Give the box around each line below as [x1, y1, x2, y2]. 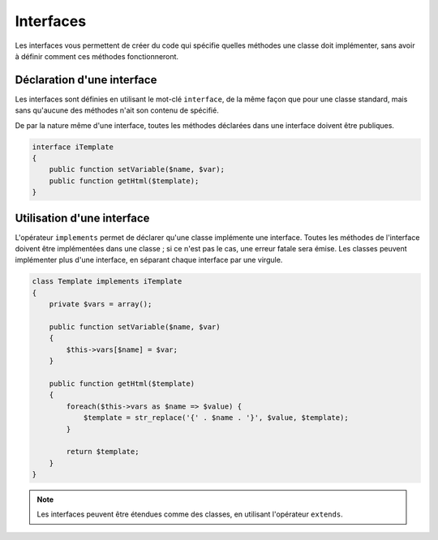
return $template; [66, 447, 140, 456]
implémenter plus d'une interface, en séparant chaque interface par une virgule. [15, 255, 283, 265]
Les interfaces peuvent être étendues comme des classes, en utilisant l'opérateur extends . [36, 509, 344, 519]
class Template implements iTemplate [32, 276, 182, 286]
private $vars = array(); [49, 300, 152, 309]
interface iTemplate [32, 142, 114, 152]
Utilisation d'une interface [15, 211, 150, 225]
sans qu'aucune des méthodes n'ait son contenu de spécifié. [15, 105, 219, 115]
